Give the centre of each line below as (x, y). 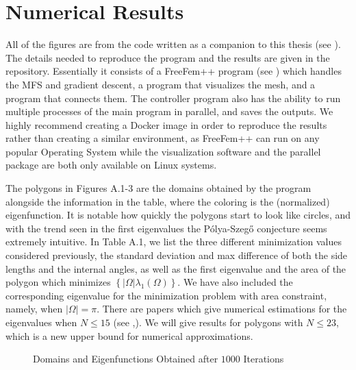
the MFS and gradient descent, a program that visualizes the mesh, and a (161, 84)
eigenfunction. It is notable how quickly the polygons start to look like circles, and (178, 215)
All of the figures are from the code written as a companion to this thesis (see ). (173, 44)
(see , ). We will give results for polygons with (208, 322)
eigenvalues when (41, 322)
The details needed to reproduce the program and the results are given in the (168, 57)
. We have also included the (235, 282)
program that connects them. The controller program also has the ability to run (173, 98)
